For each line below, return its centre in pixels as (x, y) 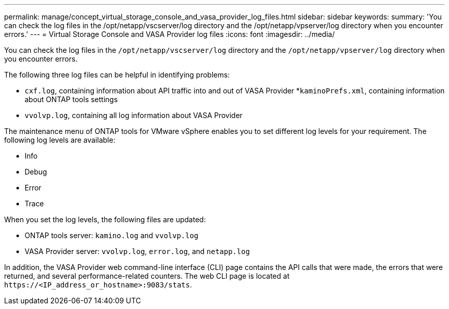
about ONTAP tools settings (71, 99)
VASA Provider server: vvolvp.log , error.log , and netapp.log (137, 251)
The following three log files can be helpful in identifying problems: (117, 75)
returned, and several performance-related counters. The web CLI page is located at (147, 276)
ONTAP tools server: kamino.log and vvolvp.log (111, 235)
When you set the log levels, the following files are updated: (105, 219)
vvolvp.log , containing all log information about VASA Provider (134, 115)
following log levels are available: (60, 140)
